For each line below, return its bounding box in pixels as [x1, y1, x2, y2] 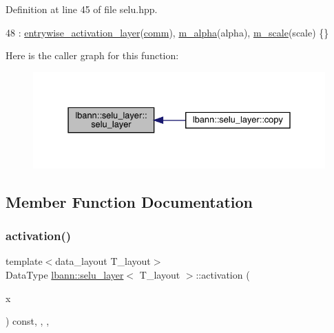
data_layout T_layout [55, 254, 151, 268]
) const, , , [6, 314, 50, 328]
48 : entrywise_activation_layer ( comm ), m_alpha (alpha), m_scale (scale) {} [6, 25, 329, 39]
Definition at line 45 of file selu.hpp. [6, 2, 158, 16]
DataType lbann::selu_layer [6, 268, 124, 282]
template [6, 254, 43, 268]
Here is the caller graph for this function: [6, 48, 179, 63]
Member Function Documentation [6, 191, 253, 212]
